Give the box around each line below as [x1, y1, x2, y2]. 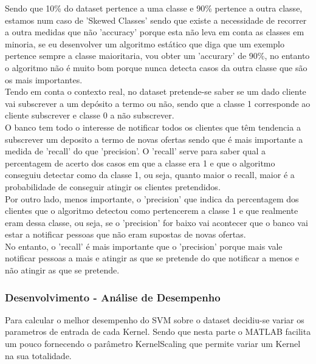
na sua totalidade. [5, 349, 72, 362]
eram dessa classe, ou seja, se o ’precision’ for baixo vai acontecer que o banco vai [5, 216, 308, 228]
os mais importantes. [5, 73, 83, 86]
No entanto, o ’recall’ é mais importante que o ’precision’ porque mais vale [5, 239, 283, 252]
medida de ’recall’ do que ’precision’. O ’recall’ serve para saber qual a [5, 145, 266, 157]
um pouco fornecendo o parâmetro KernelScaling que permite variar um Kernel [5, 337, 301, 350]
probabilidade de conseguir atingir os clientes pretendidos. [5, 180, 221, 193]
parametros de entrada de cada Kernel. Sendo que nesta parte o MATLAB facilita [5, 325, 311, 338]
